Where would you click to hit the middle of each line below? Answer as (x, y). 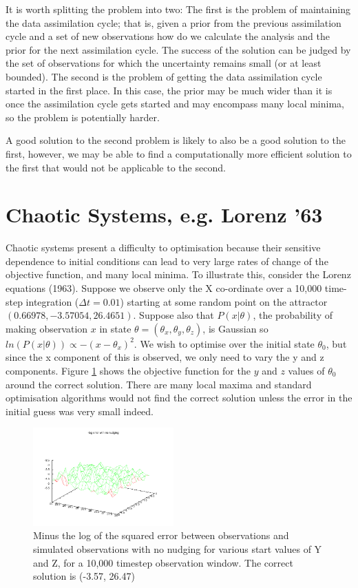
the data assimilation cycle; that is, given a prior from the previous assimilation (173, 22)
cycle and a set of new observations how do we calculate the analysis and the (168, 36)
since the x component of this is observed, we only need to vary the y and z (165, 357)
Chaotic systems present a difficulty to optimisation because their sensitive (163, 248)
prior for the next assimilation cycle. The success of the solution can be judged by (178, 49)
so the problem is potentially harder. (83, 117)
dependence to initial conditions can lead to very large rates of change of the (167, 261)
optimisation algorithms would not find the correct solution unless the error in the (179, 398)
